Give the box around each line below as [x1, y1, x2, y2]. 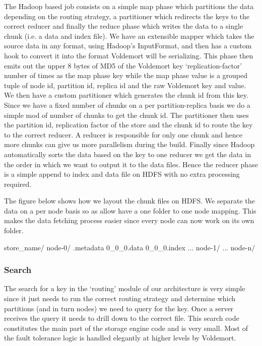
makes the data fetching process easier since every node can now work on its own [4, 215, 254, 226]
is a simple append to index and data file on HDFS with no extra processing [4, 169, 240, 179]
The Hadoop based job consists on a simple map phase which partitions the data [4, 1, 254, 11]
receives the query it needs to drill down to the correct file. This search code [4, 313, 239, 323]
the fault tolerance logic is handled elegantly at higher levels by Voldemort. [4, 332, 236, 343]
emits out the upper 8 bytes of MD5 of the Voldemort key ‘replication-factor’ [4, 60, 242, 71]
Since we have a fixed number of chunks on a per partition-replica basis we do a [4, 99, 250, 110]
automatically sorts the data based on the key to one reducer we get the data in [4, 149, 251, 159]
